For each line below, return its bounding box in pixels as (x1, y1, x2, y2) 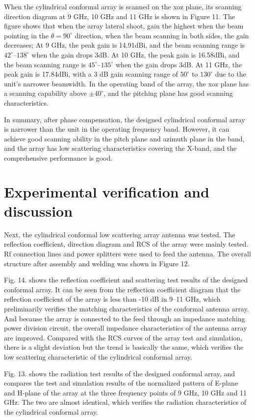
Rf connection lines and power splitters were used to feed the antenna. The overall (4, 249, 251, 258)
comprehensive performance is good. (4, 152, 113, 163)
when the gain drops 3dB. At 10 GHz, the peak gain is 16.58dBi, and (31, 49, 240, 59)
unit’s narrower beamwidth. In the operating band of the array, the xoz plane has (4, 78, 249, 88)
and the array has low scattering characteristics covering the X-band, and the (4, 143, 237, 153)
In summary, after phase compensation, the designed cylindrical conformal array (4, 114, 245, 124)
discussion (4, 200, 73, 221)
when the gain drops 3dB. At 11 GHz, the (116, 59, 242, 69)
